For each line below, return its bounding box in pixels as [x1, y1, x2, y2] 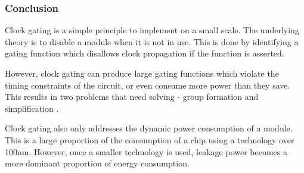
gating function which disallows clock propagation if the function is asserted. [5, 47, 284, 59]
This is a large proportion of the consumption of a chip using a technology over [5, 133, 294, 146]
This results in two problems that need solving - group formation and [5, 90, 259, 103]
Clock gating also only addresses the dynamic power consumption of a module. [5, 122, 293, 134]
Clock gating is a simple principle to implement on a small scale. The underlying [5, 24, 299, 36]
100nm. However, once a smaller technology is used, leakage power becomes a [5, 145, 287, 158]
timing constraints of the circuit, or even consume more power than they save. [5, 78, 290, 91]
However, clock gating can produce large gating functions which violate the [5, 67, 279, 79]
